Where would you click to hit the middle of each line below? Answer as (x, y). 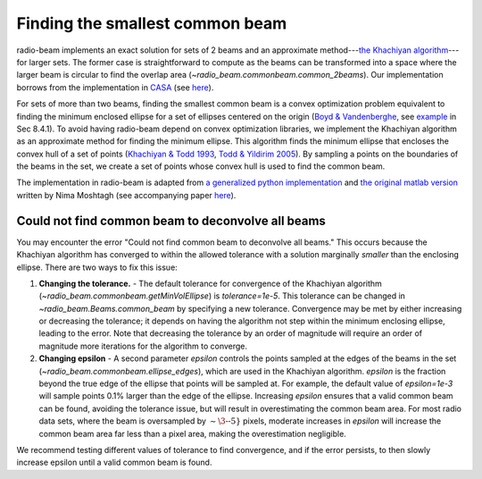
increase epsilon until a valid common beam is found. (114, 462)
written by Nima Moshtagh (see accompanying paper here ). (126, 195)
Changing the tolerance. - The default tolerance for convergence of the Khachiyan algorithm (211, 283)
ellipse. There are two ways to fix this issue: (97, 267)
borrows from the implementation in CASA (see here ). (115, 87)
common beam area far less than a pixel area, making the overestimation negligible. (193, 433)
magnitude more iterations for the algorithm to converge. (143, 346)
